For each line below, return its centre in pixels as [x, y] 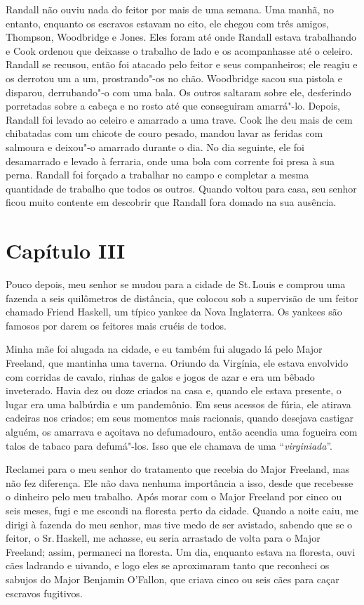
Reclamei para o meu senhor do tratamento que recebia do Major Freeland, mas [178, 469]
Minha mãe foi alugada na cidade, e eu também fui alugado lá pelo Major [164, 349]
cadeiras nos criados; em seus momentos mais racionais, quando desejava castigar [180, 418]
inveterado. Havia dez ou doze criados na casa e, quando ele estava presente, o [174, 390]
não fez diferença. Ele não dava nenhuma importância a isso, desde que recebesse [180, 482]
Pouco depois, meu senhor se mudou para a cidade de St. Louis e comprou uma [176, 284]
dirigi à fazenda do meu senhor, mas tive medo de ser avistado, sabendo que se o [179, 524]
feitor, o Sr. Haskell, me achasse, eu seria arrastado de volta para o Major [163, 538]
